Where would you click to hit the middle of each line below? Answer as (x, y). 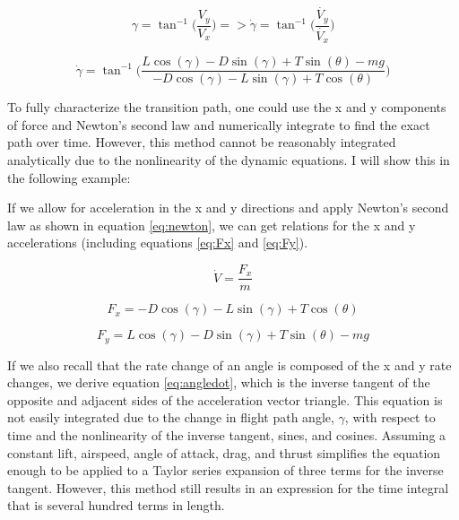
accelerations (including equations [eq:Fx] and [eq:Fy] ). (158, 243)
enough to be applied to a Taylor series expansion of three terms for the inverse (225, 470)
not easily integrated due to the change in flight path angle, (171, 417)
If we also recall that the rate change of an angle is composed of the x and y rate (229, 364)
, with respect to (390, 417)
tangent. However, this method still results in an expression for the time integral (228, 487)
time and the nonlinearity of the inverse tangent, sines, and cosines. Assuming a (227, 434)
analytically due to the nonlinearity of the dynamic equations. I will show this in (229, 160)
